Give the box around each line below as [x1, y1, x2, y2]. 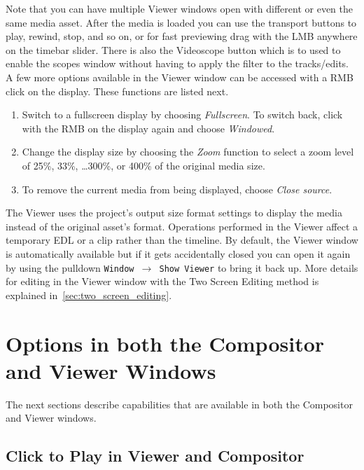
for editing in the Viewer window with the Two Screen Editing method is [6, 274, 319, 289]
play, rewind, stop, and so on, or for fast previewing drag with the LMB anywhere [6, 29, 358, 43]
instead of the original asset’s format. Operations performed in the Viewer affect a [6, 219, 358, 233]
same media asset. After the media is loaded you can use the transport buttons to [6, 15, 357, 29]
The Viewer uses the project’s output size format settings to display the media [6, 205, 342, 220]
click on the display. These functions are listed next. [6, 83, 229, 98]
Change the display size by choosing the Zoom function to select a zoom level [22, 144, 354, 159]
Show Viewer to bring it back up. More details [159, 260, 358, 275]
